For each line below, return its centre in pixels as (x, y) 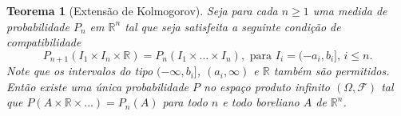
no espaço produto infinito (267, 86)
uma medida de (350, 10)
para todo (185, 102)
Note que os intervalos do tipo (80, 71)
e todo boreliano (261, 102)
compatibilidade (44, 42)
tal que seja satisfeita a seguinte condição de (233, 26)
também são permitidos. (332, 71)
